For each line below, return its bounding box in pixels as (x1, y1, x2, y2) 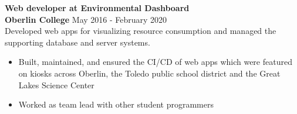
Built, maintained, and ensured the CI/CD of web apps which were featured (18, 56, 292, 68)
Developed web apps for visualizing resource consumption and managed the (5, 25, 276, 37)
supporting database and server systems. (5, 36, 150, 48)
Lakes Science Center (18, 78, 95, 91)
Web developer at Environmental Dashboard (5, 2, 190, 13)
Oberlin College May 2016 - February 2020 (5, 13, 167, 25)
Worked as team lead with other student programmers (18, 98, 214, 110)
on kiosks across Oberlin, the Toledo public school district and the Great (18, 67, 281, 79)
